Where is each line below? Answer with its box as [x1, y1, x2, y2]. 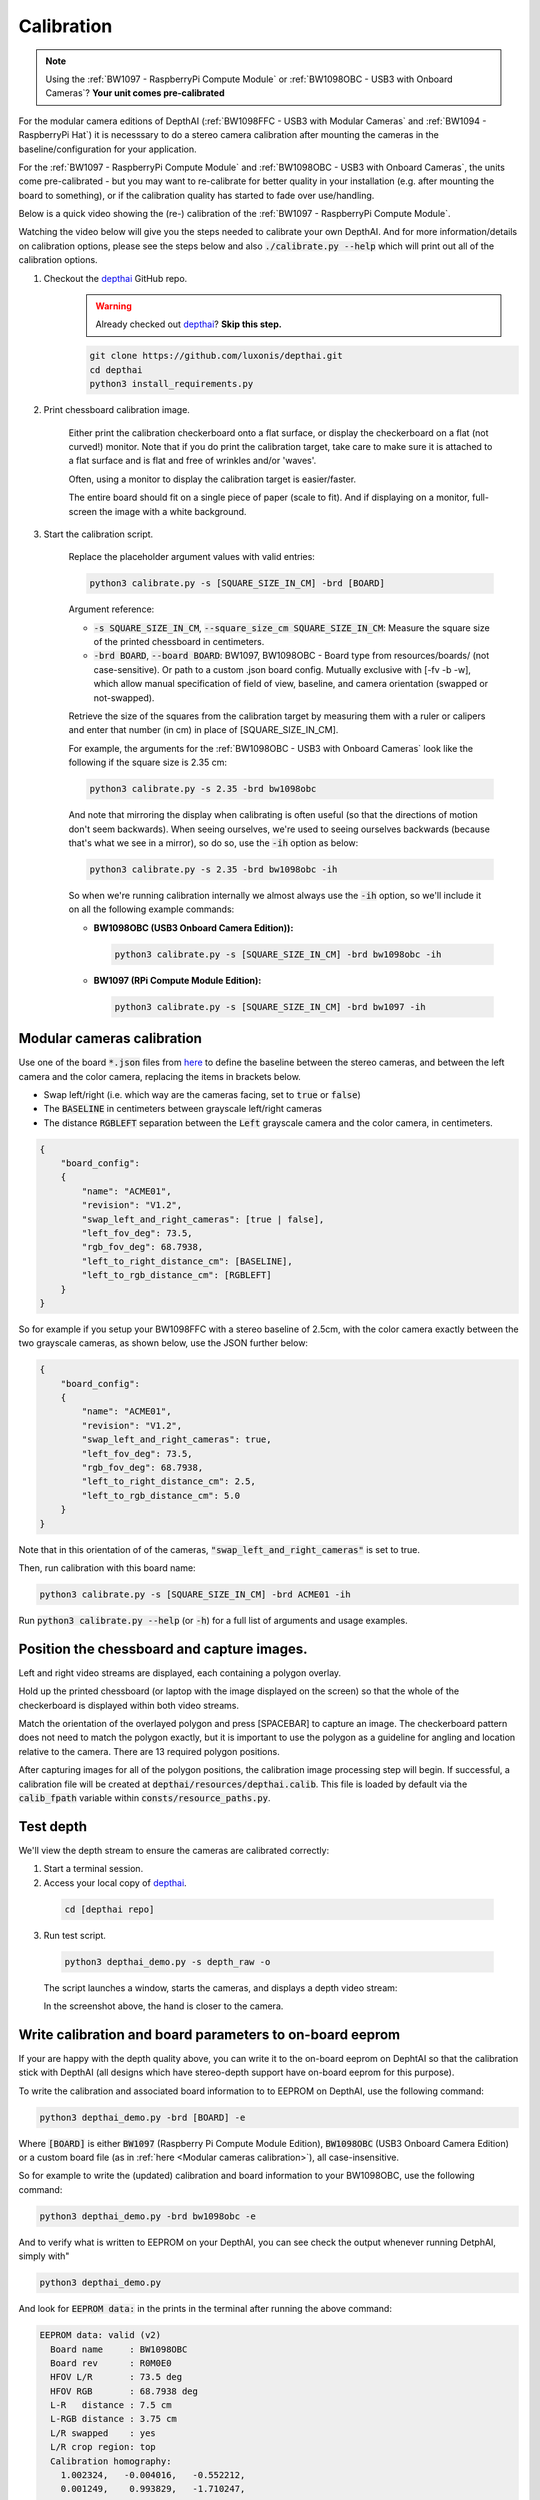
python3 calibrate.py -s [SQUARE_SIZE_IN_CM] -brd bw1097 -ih [114, 1001, 426, 1012]
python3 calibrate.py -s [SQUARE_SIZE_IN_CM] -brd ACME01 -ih [39, 1588, 351, 1600]
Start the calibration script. [43, 528, 154, 540]
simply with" [18, 2250, 70, 2262]
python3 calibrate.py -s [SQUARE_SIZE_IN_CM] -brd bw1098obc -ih [114, 948, 442, 960]
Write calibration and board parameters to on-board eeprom [18, 2026, 401, 2043]
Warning [95, 300, 132, 312]
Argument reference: [68, 603, 155, 615]
